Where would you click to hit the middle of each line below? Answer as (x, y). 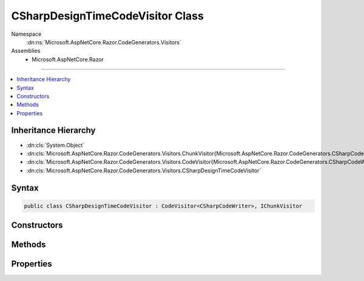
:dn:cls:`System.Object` (56, 145)
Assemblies (26, 51)
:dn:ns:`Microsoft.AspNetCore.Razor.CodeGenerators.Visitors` (104, 42)
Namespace (26, 34)
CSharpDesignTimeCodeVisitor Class (108, 16)
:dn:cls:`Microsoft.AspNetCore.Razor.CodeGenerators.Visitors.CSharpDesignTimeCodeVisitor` (144, 171)
